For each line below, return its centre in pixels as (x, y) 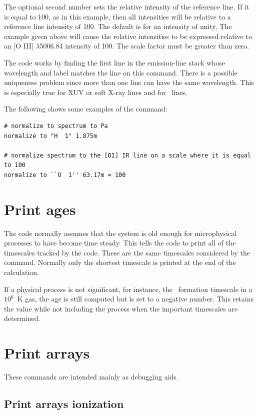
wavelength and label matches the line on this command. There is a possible (121, 72)
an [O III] (19, 46)
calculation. (22, 272)
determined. (22, 318)
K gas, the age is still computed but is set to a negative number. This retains (135, 299)
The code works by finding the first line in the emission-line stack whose (114, 62)
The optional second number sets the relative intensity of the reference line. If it (127, 6)
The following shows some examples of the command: (86, 109)
